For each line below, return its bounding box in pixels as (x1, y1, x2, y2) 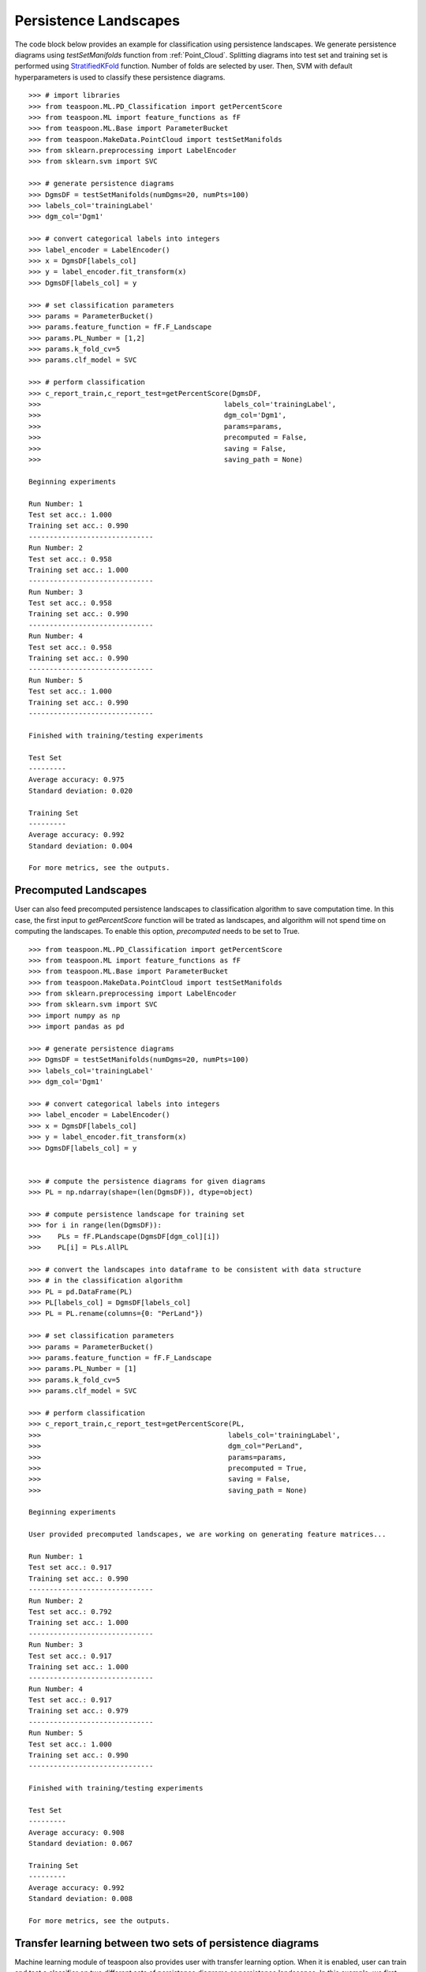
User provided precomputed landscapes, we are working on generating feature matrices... (28, 1530, 387, 1539)
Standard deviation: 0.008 (28, 1894, 133, 1903)
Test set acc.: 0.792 (28, 1607, 112, 1616)
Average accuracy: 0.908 (28, 1828, 125, 1837)
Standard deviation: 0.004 (28, 841, 133, 850)
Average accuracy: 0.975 (28, 775, 125, 784)
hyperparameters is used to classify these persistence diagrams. (14, 72, 226, 82)
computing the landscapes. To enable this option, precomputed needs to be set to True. (14, 927, 300, 936)
